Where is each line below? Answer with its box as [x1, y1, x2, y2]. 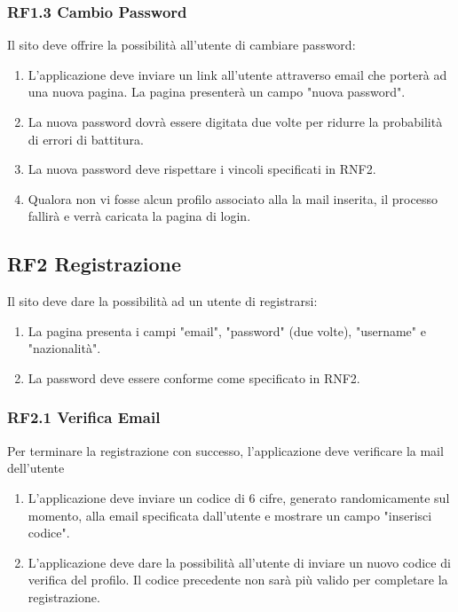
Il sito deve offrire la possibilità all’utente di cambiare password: [7, 35, 356, 54]
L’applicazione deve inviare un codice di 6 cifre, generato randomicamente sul [28, 488, 450, 506]
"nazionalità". [28, 339, 101, 357]
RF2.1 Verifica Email [7, 406, 161, 428]
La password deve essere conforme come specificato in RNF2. [28, 368, 360, 387]
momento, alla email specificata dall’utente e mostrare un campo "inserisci [28, 506, 432, 524]
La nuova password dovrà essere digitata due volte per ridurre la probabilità [28, 113, 443, 130]
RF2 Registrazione [7, 250, 182, 278]
